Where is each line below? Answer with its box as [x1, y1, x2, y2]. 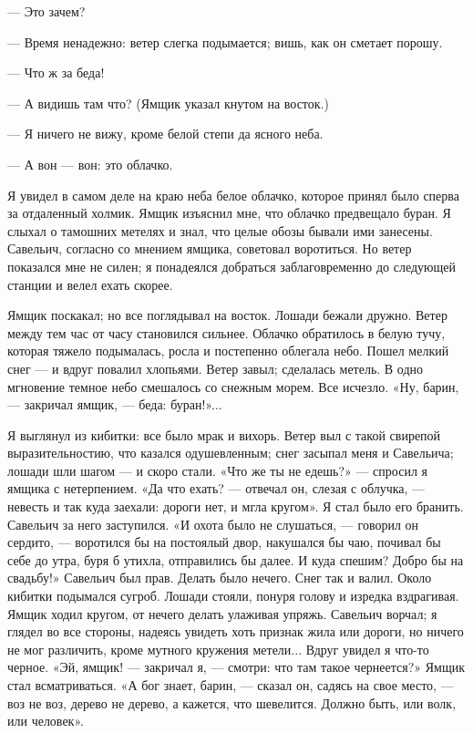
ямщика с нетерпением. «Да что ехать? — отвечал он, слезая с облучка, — [7, 479, 426, 498]
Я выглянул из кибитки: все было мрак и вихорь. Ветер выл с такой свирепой [7, 425, 441, 444]
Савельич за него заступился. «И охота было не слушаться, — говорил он [7, 514, 419, 533]
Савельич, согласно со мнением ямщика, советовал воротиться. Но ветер [7, 239, 412, 258]
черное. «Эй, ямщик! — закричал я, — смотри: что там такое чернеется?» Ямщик [7, 657, 466, 676]
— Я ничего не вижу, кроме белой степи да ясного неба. [7, 124, 324, 143]
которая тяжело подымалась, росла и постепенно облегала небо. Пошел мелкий [7, 341, 449, 360]
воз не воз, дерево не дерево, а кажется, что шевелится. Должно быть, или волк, [7, 693, 457, 712]
